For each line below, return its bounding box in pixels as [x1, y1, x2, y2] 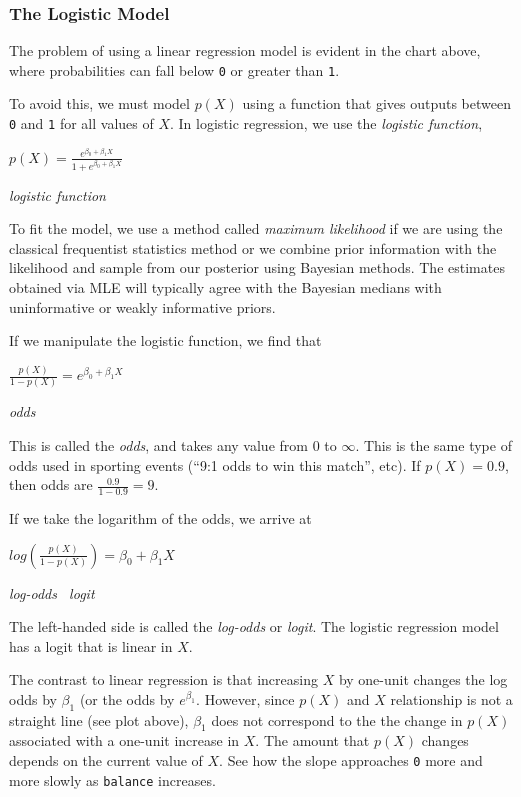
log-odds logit [9, 582, 95, 603]
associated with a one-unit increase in [9, 730, 240, 751]
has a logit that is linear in [9, 635, 173, 656]
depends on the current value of [9, 750, 203, 771]
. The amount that [255, 730, 370, 751]
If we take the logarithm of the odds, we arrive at [9, 507, 312, 528]
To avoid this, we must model [9, 93, 190, 114]
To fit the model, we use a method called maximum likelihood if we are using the [9, 218, 503, 239]
